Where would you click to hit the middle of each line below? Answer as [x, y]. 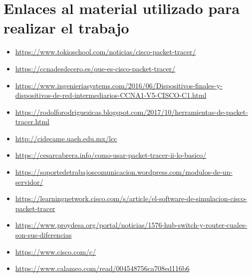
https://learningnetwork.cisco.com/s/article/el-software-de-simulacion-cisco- [131, 198]
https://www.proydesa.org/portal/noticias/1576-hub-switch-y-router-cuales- [131, 225]
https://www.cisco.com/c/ [56, 251]
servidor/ [29, 181]
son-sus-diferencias [43, 235]
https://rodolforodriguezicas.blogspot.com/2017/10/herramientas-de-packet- [131, 112]
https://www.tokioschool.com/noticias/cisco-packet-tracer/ [106, 52]
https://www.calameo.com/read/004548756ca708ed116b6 [102, 268]
